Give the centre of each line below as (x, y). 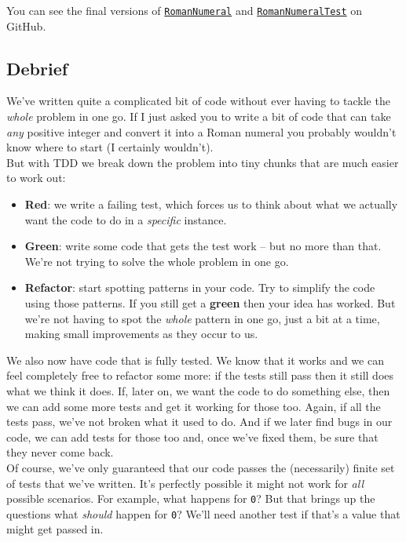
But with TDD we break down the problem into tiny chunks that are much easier (203, 162)
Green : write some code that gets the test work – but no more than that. (203, 246)
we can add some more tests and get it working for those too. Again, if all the (194, 406)
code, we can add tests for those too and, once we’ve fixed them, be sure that (192, 437)
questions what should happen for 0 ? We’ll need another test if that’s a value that (203, 513)
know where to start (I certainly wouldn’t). (110, 147)
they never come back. (60, 452)
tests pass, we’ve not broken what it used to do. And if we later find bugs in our (199, 422)
